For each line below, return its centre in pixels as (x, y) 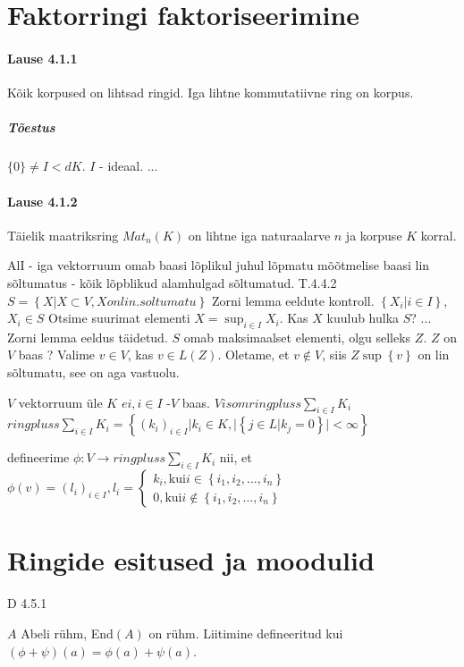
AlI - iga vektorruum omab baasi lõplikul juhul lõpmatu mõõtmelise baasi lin (219, 265)
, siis (334, 355)
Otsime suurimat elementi (119, 318)
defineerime (38, 457)
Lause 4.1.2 (42, 201)
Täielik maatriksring (63, 235)
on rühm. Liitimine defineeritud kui (246, 633)
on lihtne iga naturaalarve (259, 235)
